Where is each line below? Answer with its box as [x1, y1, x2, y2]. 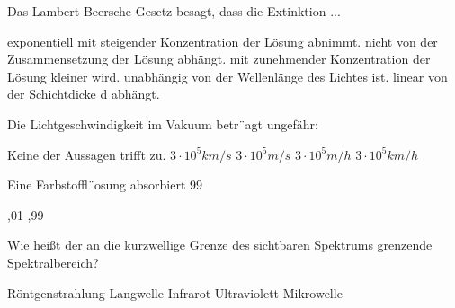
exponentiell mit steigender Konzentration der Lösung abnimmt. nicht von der [7, 31, 438, 50]
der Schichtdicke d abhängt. [7, 84, 160, 103]
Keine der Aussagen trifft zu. [7, 145, 166, 163]
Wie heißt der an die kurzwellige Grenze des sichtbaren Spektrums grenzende [7, 235, 433, 254]
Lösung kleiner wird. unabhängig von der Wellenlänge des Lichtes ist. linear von [7, 66, 448, 85]
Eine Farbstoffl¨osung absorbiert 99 [7, 175, 202, 194]
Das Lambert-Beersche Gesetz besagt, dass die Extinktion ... [7, 2, 341, 20]
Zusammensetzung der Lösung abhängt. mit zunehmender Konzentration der [7, 49, 431, 68]
